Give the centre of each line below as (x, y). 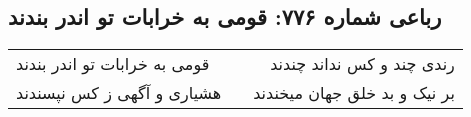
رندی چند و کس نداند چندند (362, 64)
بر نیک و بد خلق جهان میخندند (354, 93)
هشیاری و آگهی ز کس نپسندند (119, 93)
